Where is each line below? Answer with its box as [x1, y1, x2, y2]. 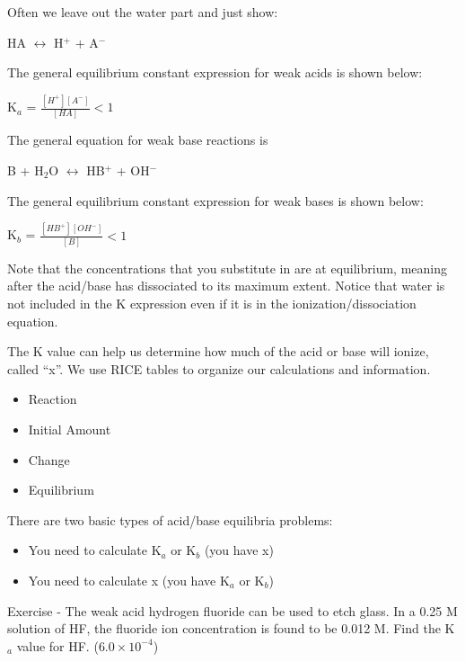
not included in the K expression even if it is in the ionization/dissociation [7, 294, 417, 312]
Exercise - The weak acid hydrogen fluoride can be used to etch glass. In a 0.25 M [7, 601, 458, 620]
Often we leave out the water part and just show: [7, 3, 278, 21]
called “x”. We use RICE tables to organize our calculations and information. [7, 359, 431, 378]
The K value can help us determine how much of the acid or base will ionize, [7, 342, 429, 361]
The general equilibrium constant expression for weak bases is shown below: [7, 191, 424, 210]
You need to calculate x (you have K [28, 570, 230, 589]
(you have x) [204, 541, 274, 559]
